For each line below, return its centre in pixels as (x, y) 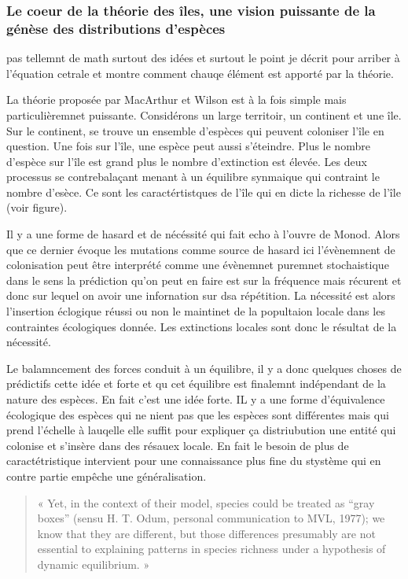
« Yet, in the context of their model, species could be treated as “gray (206, 502)
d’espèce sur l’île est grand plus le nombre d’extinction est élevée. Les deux (187, 161)
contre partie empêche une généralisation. (107, 476)
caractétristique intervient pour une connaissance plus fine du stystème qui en (194, 461)
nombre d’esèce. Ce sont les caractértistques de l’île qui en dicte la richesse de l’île (204, 192)
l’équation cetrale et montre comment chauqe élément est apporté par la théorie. (200, 73)
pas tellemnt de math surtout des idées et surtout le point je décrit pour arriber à (203, 58)
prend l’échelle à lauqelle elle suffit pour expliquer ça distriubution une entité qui (201, 430)
